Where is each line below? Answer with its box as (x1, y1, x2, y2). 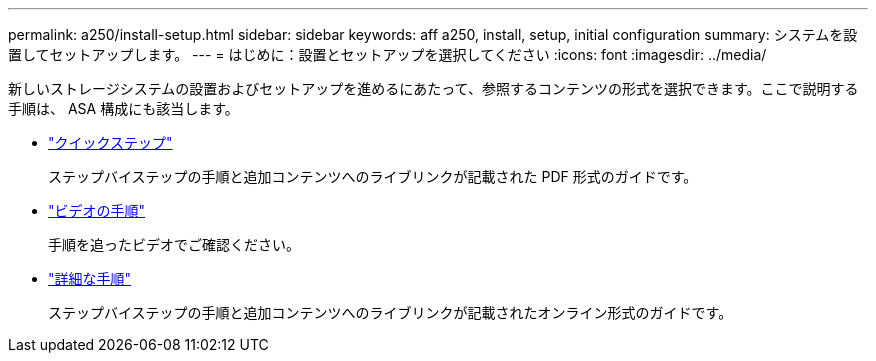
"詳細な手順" (48, 270, 132, 287)
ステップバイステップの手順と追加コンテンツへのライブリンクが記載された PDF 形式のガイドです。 (48, 168, 698, 185)
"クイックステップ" (48, 134, 173, 151)
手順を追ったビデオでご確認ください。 (48, 236, 300, 253)
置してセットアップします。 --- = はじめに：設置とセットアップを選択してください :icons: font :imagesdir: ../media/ (8, 46, 767, 63)
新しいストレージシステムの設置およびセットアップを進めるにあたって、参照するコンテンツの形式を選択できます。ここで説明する (8, 80, 859, 97)
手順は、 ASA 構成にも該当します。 (8, 100, 239, 117)
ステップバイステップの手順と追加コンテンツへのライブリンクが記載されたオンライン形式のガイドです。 (48, 304, 733, 321)
